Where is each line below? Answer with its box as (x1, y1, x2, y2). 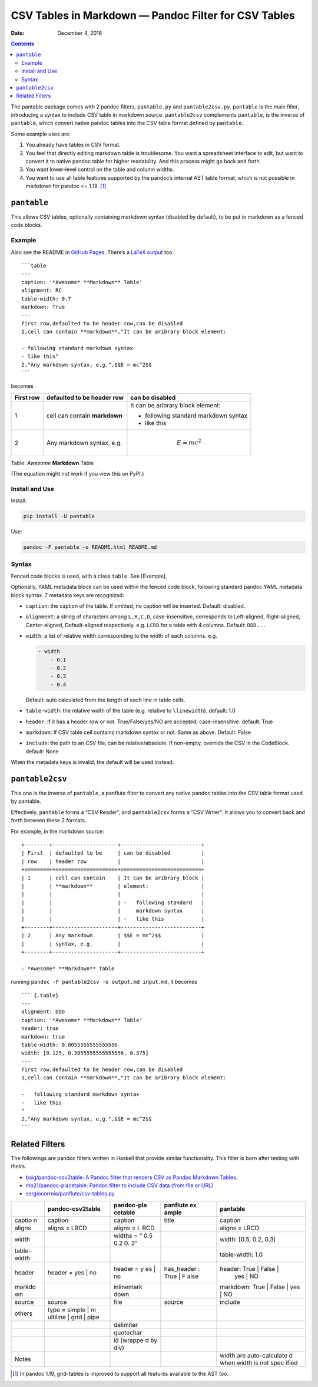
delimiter (113, 1320, 138, 1329)
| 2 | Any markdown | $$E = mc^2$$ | (21, 932, 205, 939)
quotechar (113, 1328, 143, 1336)
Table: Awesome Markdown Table (11, 459, 94, 466)
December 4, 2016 (57, 29, 102, 37)
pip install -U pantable (23, 513, 95, 520)
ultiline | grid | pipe (47, 1313, 100, 1321)
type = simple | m (47, 1306, 97, 1314)
